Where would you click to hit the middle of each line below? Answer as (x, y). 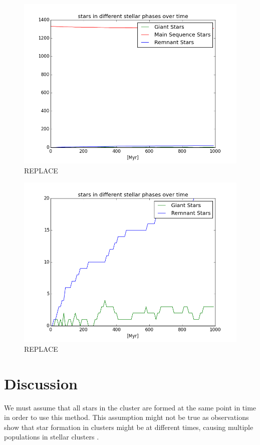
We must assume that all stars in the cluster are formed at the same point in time (130, 407)
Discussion (41, 383)
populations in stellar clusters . (52, 437)
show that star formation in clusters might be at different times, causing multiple (129, 427)
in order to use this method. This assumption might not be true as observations (126, 417)
